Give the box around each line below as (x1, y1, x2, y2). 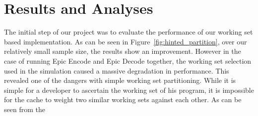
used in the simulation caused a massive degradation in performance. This (4, 65, 229, 76)
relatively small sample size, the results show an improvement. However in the (4, 46, 241, 56)
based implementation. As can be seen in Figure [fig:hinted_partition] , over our (4, 36, 247, 46)
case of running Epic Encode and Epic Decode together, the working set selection (4, 55, 252, 66)
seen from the (4, 104, 45, 114)
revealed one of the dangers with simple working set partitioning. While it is (4, 75, 236, 85)
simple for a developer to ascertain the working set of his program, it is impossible (4, 84, 254, 95)
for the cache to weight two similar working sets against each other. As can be (4, 94, 242, 105)
